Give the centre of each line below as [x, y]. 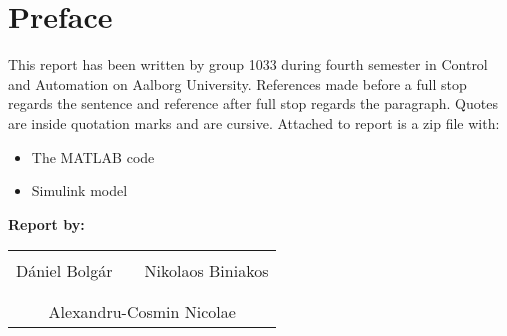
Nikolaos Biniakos [206, 271]
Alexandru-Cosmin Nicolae [142, 312]
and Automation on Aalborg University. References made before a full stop [237, 83]
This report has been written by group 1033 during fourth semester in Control [248, 64]
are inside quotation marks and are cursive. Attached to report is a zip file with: [254, 122]
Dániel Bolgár [64, 271]
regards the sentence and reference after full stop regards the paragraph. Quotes [253, 103]
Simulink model [79, 190]
